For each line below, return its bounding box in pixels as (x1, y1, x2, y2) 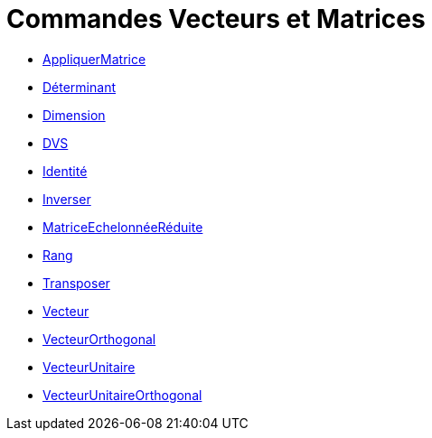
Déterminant (42, 79, 116, 95)
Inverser (42, 191, 91, 207)
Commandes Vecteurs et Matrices (6, 4, 426, 34)
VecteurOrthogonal (42, 331, 156, 347)
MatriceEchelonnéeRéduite (42, 219, 203, 235)
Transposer (42, 275, 110, 291)
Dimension (42, 107, 106, 123)
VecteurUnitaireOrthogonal (42, 387, 202, 403)
